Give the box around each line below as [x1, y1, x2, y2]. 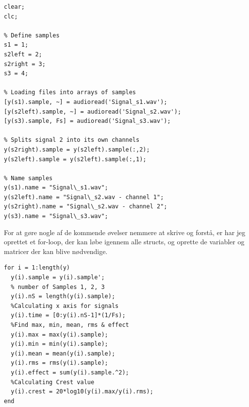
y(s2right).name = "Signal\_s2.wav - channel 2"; [4, 203, 167, 210]
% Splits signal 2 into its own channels [4, 136, 140, 144]
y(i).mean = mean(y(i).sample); [11, 350, 116, 357]
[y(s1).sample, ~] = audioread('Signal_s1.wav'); [4, 98, 167, 105]
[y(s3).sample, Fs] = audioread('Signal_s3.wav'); [4, 118, 171, 125]
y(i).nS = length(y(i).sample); [11, 293, 116, 300]
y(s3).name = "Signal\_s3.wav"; [4, 213, 108, 220]
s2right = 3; [4, 60, 46, 68]
